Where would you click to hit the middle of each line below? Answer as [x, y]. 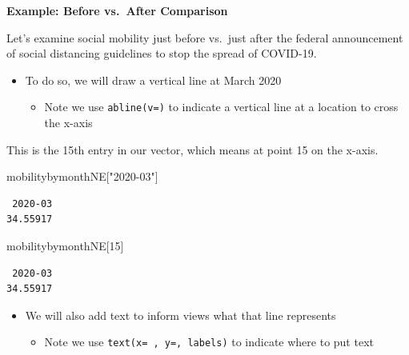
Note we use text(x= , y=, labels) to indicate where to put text [209, 342]
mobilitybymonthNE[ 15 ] [65, 245]
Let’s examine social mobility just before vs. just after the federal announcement [205, 37]
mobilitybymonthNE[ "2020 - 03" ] [82, 176]
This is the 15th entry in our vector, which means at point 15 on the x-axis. [192, 149]
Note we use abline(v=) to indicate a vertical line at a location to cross [221, 107]
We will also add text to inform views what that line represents [180, 315]
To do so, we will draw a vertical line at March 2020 [153, 80]
